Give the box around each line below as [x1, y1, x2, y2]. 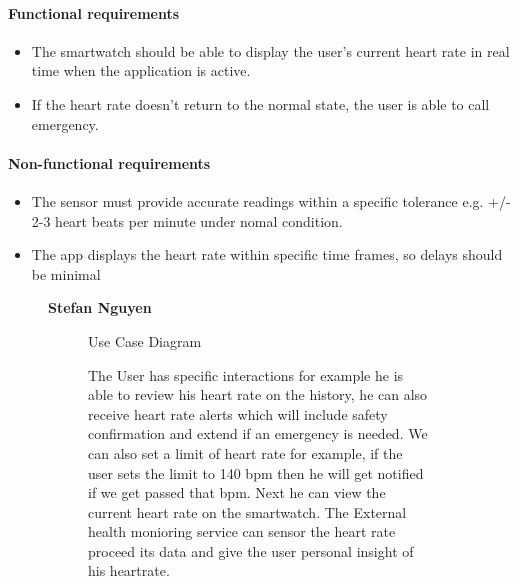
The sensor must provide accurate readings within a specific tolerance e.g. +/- [31, 190, 511, 211]
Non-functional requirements [8, 152, 211, 173]
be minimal [31, 263, 101, 284]
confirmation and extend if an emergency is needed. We [88, 423, 428, 444]
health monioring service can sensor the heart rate [88, 521, 396, 542]
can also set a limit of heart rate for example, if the [88, 442, 403, 463]
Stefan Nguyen [48, 297, 152, 318]
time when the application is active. [31, 60, 251, 81]
